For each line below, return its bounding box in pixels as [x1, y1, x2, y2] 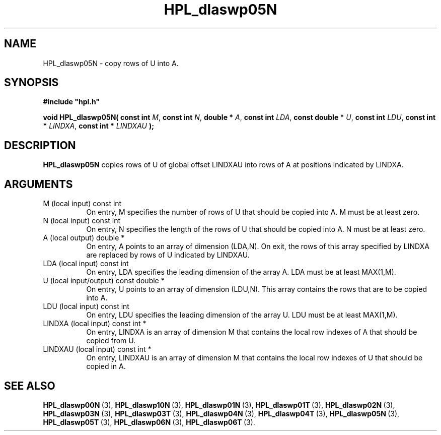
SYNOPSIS [4, 76, 59, 89]
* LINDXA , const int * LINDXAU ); [43, 121, 154, 131]
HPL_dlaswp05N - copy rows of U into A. [43, 58, 179, 68]
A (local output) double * [43, 233, 125, 242]
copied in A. [86, 362, 126, 371]
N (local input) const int [43, 216, 121, 225]
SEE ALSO [4, 379, 55, 392]
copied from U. [86, 336, 136, 345]
